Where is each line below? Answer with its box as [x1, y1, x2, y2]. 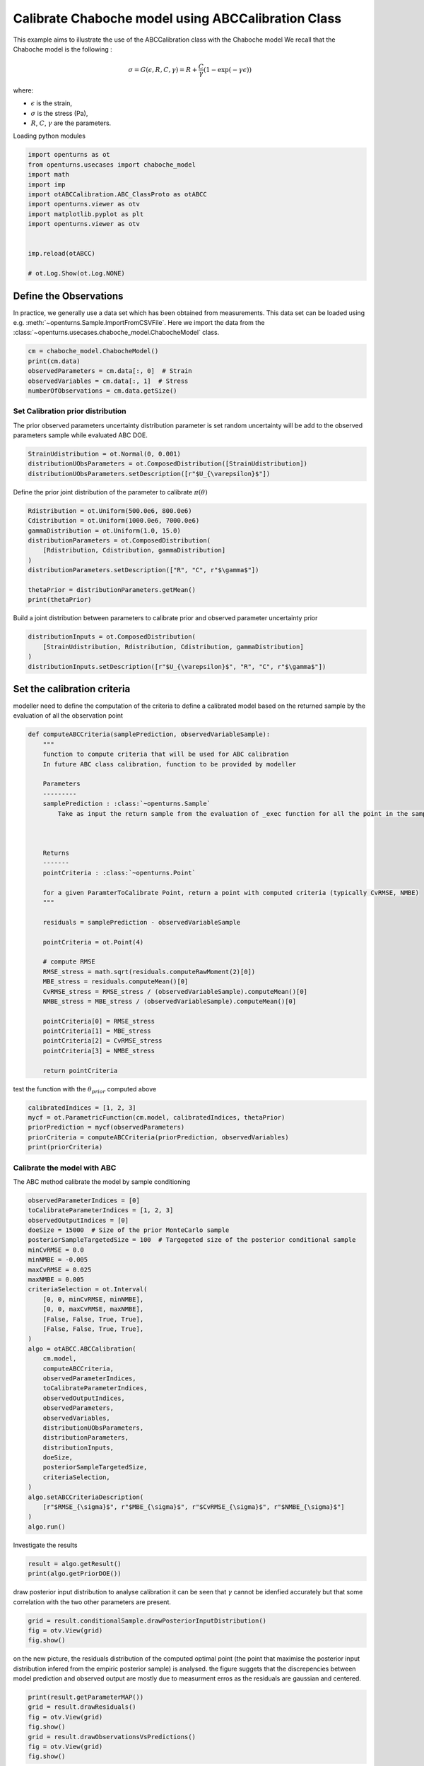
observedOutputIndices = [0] [28, 1216, 129, 1224]
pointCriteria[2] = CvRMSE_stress [42, 1037, 163, 1045]
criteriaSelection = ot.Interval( [28, 1286, 148, 1293]
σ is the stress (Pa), [30, 109, 88, 117]
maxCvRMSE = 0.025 [28, 1265, 92, 1274]
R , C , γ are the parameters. [30, 119, 112, 127]
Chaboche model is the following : [13, 45, 112, 53]
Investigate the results [13, 1541, 78, 1549]
